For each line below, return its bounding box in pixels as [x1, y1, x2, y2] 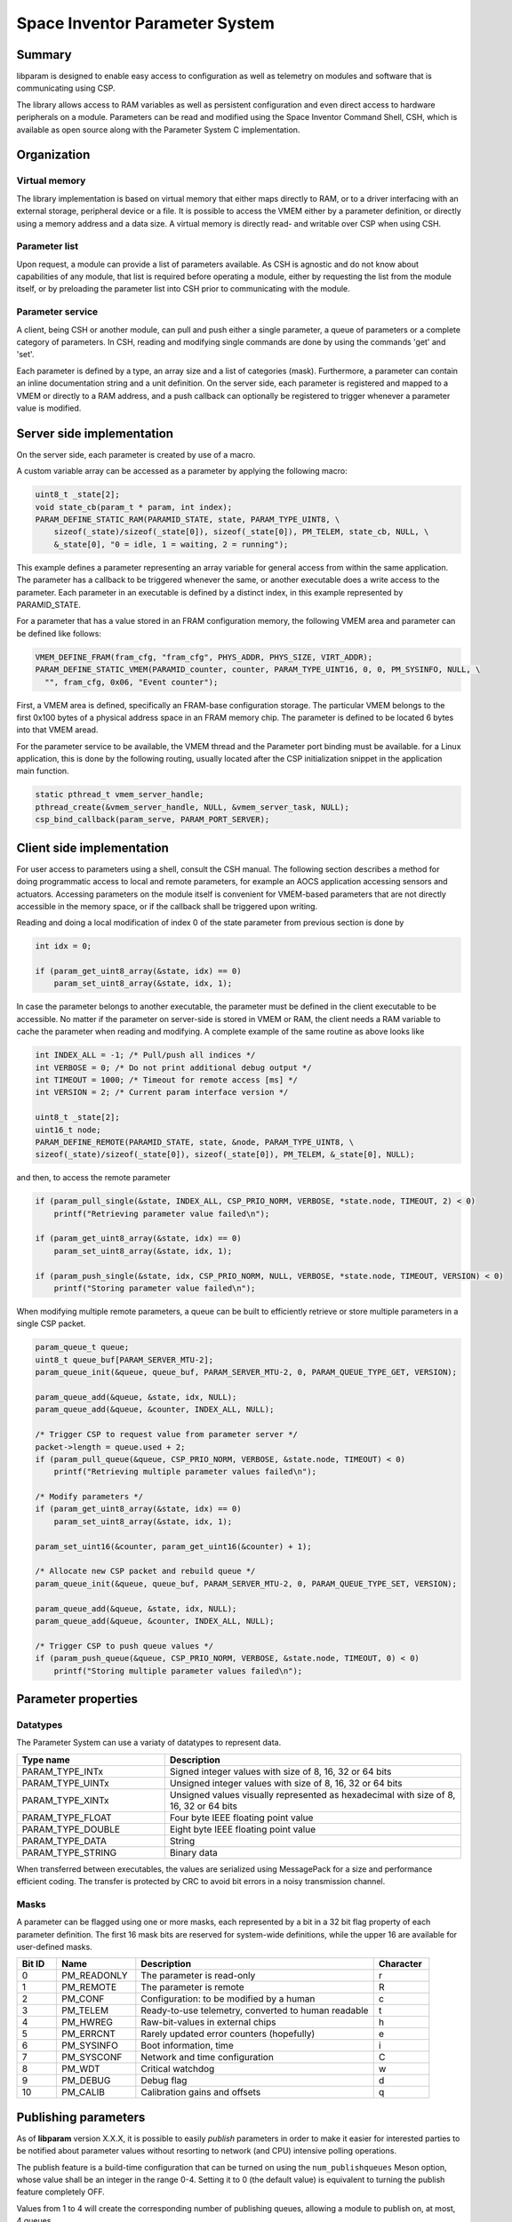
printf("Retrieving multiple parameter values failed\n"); [53, 1467, 317, 1477]
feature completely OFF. [16, 2186, 106, 2197]
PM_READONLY [60, 1970, 128, 1982]
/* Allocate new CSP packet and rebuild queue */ [35, 1566, 256, 1577]
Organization [16, 148, 91, 163]
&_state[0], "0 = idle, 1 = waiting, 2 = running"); [53, 539, 289, 549]
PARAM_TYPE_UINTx [21, 1777, 110, 1789]
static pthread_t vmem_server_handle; [35, 789, 204, 800]
